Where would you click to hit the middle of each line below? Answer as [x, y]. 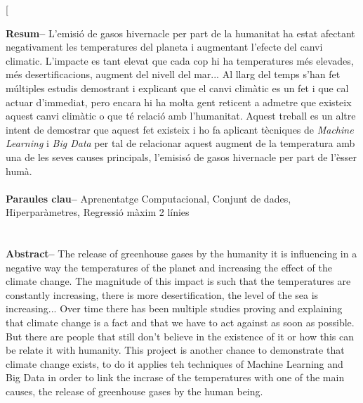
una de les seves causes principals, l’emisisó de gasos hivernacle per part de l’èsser [181, 156]
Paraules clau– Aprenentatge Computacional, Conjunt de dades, [148, 198]
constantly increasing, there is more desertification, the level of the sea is [162, 294]
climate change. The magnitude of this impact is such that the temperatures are [178, 281]
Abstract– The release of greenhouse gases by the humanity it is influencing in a [181, 254]
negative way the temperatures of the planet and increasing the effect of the [169, 267]
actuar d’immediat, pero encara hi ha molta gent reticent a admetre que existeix [179, 102]
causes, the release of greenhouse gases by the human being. [134, 391]
